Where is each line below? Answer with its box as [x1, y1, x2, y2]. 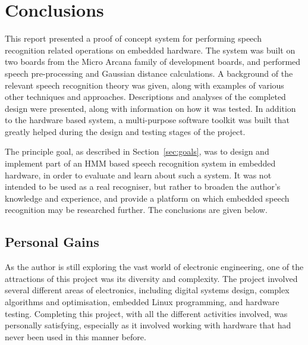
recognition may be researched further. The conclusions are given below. [5, 203, 268, 216]
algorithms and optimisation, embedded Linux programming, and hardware [5, 296, 279, 308]
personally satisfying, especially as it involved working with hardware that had [5, 319, 291, 331]
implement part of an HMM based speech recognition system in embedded [5, 157, 276, 170]
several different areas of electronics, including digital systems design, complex [5, 284, 290, 296]
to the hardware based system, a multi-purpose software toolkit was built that [5, 114, 290, 126]
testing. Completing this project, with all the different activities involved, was [5, 307, 288, 319]
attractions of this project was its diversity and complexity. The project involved [5, 272, 298, 284]
